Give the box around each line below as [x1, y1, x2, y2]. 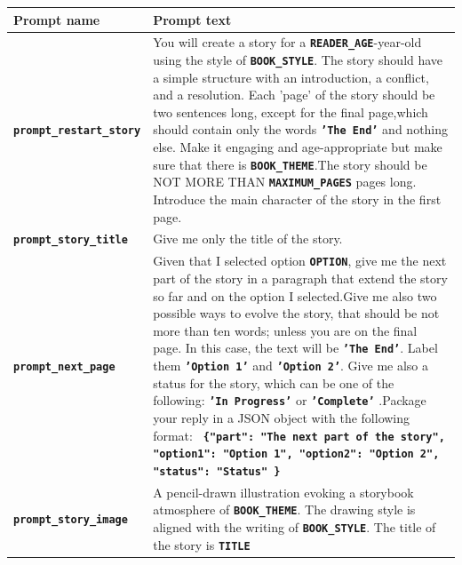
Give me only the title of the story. [153, 229, 343, 248]
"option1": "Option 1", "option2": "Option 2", [153, 448, 440, 461]
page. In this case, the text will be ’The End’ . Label [153, 338, 438, 357]
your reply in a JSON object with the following [153, 408, 410, 426]
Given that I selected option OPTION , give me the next [153, 251, 447, 270]
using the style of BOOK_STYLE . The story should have [153, 51, 443, 68]
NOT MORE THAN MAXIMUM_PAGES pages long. [153, 172, 417, 191]
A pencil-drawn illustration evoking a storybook [153, 482, 414, 501]
